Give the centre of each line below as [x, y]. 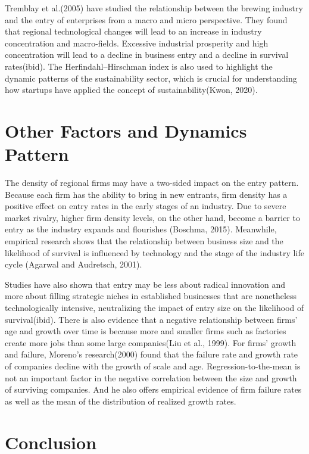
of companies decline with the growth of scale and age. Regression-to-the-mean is [153, 366]
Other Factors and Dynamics [126, 130]
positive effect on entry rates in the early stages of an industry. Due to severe [146, 206]
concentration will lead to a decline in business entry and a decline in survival [147, 55]
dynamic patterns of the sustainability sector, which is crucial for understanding [151, 78]
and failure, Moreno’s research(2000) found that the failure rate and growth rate [152, 354]
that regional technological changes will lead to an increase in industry [133, 31]
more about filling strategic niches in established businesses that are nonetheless [151, 296]
